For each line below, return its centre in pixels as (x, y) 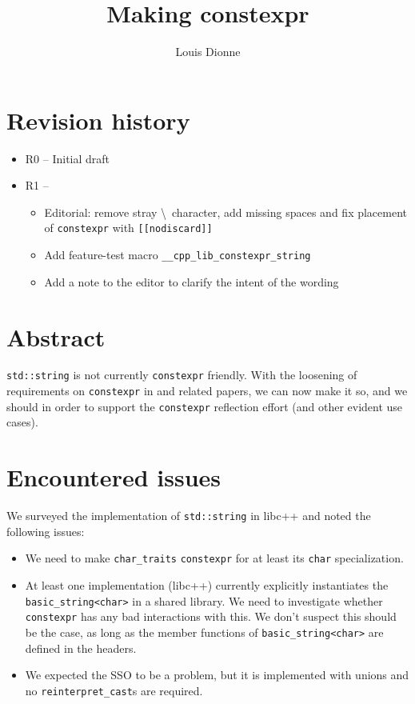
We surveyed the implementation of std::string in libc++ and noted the (189, 516)
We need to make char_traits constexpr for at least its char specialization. (214, 558)
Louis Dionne (208, 52)
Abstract (56, 336)
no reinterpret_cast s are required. (114, 690)
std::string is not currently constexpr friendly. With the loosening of (182, 375)
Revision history (98, 120)
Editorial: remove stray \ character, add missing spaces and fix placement (226, 212)
